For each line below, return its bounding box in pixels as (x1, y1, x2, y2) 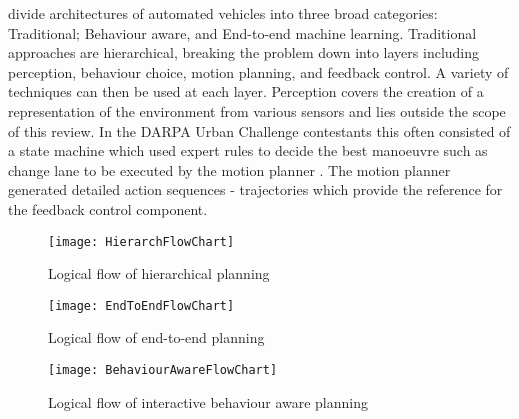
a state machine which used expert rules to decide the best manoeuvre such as (8, 140, 488, 161)
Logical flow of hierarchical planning (48, 263, 270, 284)
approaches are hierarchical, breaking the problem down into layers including (8, 42, 480, 63)
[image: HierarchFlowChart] (48, 234, 235, 249)
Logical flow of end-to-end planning (48, 327, 265, 348)
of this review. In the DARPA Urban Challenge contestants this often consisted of (8, 120, 511, 141)
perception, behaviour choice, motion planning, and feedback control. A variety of (8, 61, 509, 82)
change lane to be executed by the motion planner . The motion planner (8, 159, 451, 180)
